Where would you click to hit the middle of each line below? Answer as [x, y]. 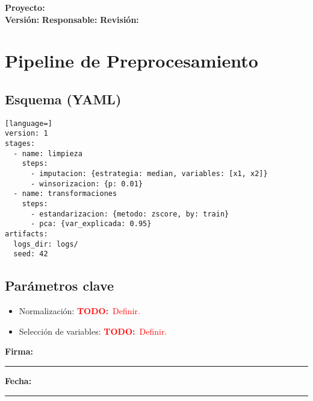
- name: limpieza [48, 153]
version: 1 [26, 134]
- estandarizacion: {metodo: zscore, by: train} [130, 214]
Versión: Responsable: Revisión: [72, 19]
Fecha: [18, 380]
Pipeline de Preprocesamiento [132, 61]
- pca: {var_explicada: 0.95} [91, 224]
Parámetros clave [60, 286]
